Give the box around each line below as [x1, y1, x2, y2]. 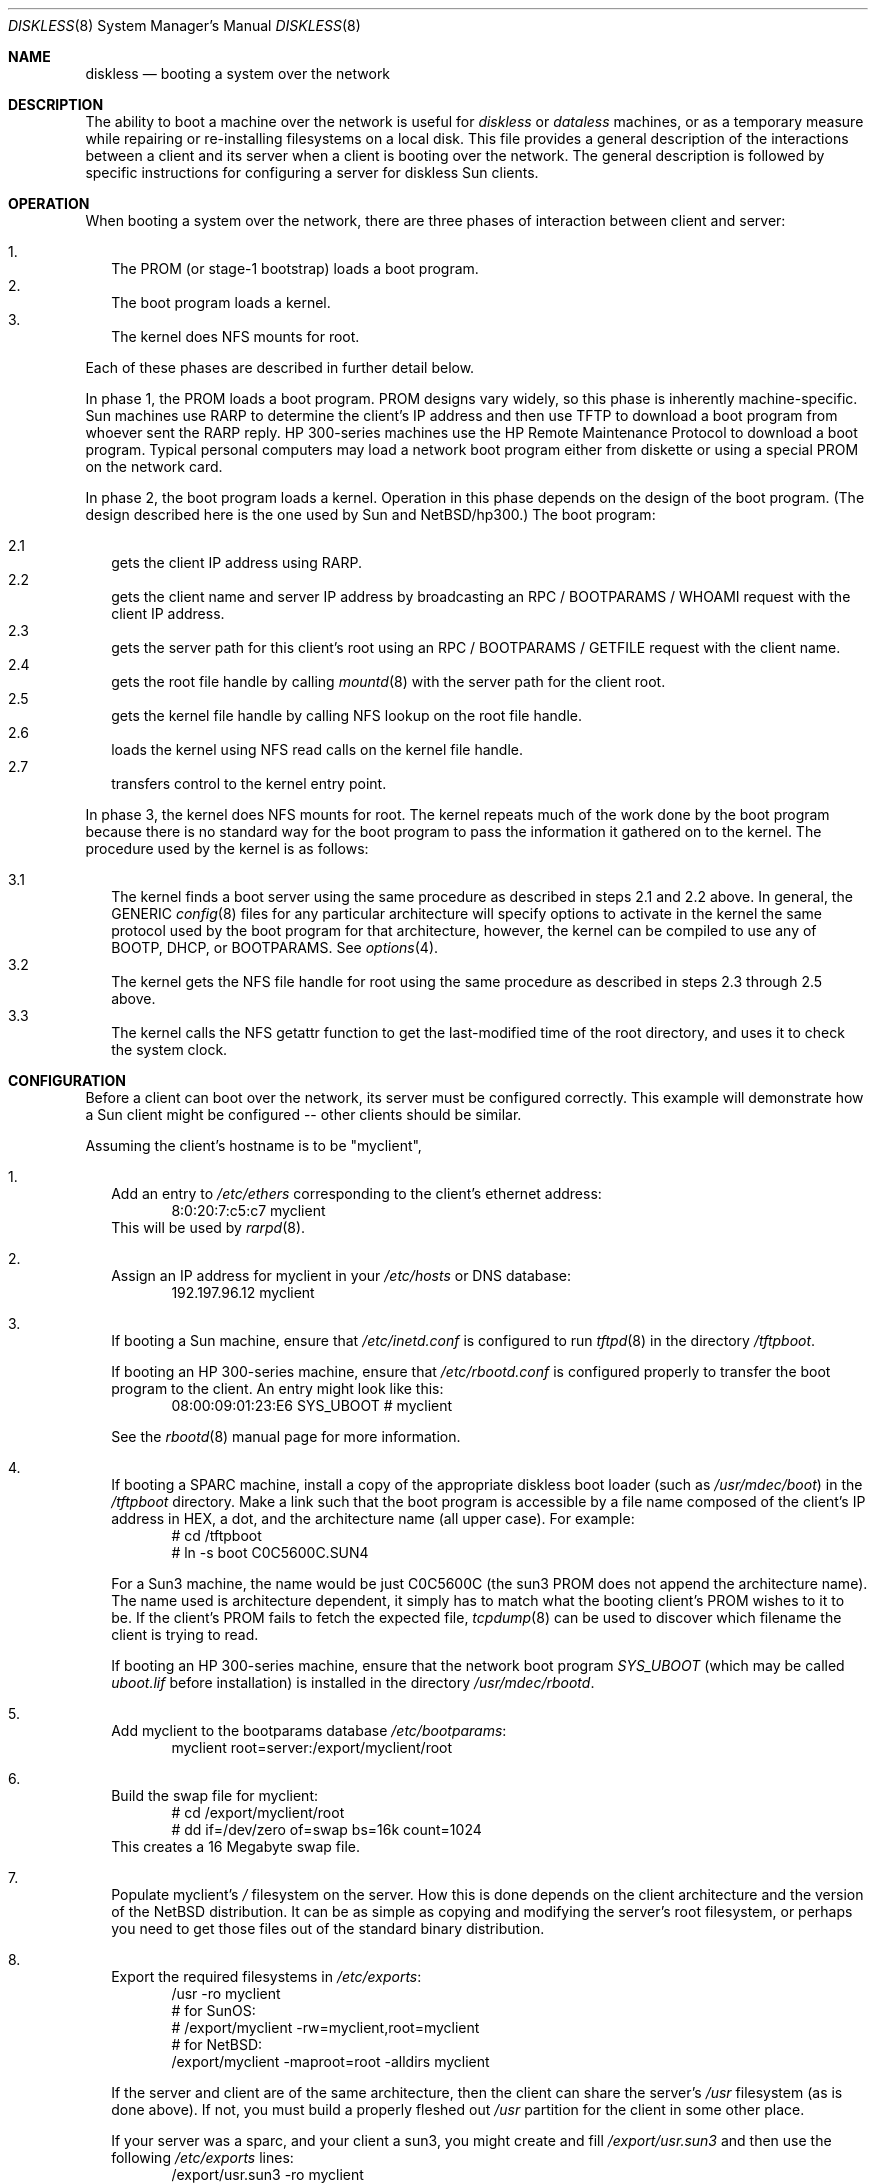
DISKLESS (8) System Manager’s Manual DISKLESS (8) [8, 17, 361, 34]
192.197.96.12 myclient [171, 1284, 315, 1301]
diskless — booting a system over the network [85, 65, 391, 82]
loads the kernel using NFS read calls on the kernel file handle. [111, 741, 523, 758]
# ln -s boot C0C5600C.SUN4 [171, 1544, 369, 1561]
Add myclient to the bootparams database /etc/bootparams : [111, 1722, 507, 1739]
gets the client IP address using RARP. [111, 554, 362, 571]
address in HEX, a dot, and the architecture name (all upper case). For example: [111, 1510, 635, 1527]
